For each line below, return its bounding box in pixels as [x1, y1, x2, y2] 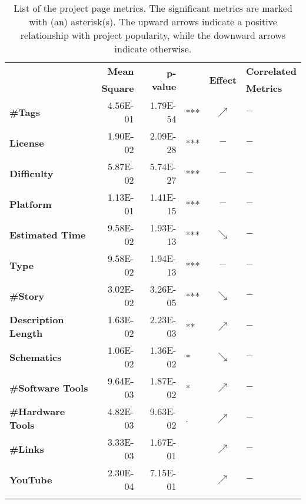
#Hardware [9, 404, 65, 418]
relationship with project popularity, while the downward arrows [20, 28, 286, 42]
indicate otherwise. [114, 42, 192, 55]
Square [101, 81, 134, 95]
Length [9, 326, 43, 340]
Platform [9, 197, 52, 211]
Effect [209, 72, 237, 87]
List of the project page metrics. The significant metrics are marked [14, 1, 292, 15]
